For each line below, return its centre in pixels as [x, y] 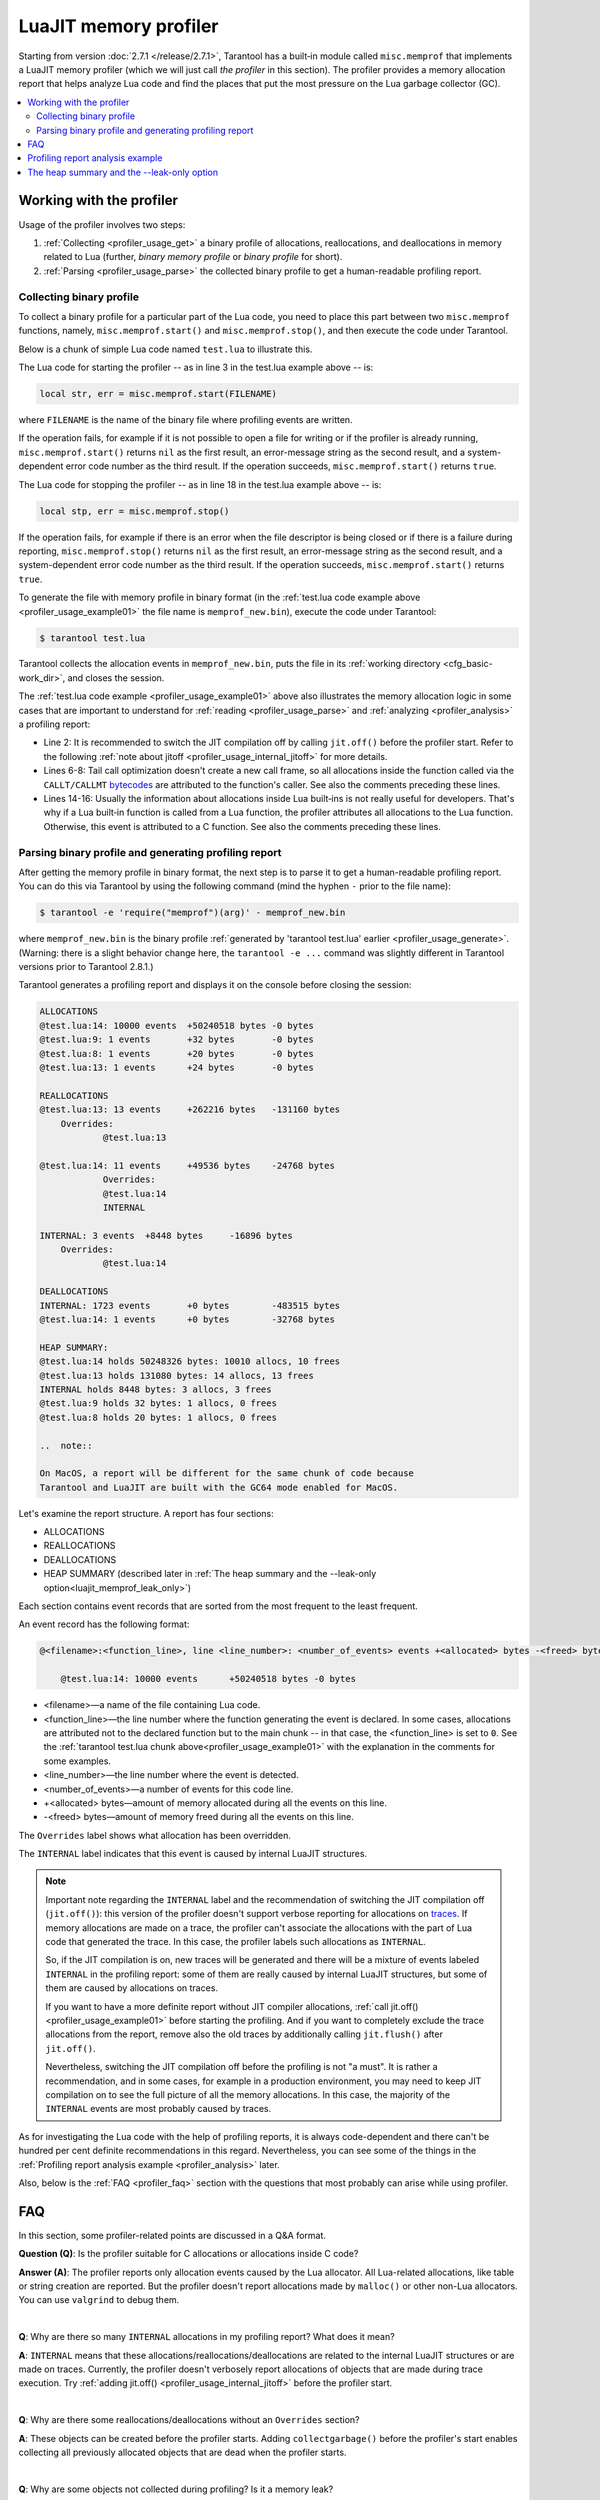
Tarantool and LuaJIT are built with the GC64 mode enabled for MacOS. [219, 1487]
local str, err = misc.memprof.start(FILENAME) [158, 394]
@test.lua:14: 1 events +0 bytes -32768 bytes [187, 1319]
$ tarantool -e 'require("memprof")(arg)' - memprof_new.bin [192, 913]
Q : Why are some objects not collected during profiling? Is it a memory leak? [176, 2489]
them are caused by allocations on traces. [132, 1988]
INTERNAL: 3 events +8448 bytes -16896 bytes [166, 1235]
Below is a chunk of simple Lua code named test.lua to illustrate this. [165, 349]
